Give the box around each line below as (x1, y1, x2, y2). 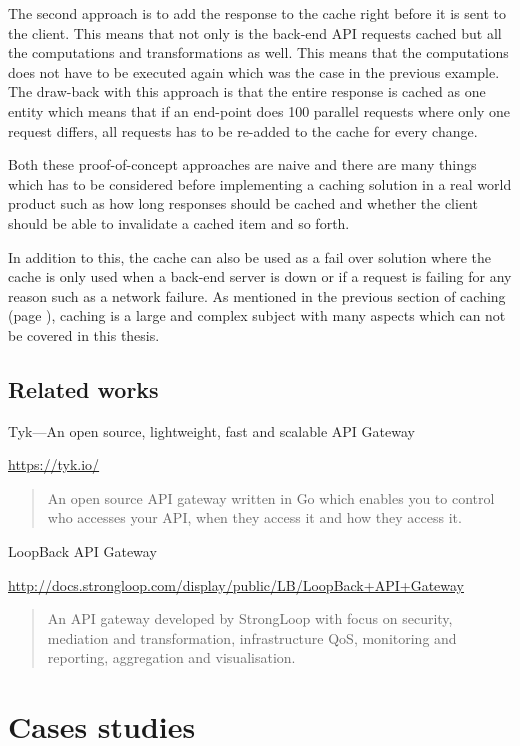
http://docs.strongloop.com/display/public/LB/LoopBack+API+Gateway (8, 574, 465, 595)
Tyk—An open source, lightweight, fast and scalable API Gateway (8, 420, 415, 441)
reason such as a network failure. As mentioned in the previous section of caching (8, 285, 506, 306)
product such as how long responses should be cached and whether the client (8, 193, 478, 214)
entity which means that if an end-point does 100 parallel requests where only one (8, 100, 511, 121)
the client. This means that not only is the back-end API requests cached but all (8, 22, 502, 43)
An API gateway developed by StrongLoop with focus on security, (47, 608, 453, 629)
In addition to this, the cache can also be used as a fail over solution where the (8, 246, 492, 267)
